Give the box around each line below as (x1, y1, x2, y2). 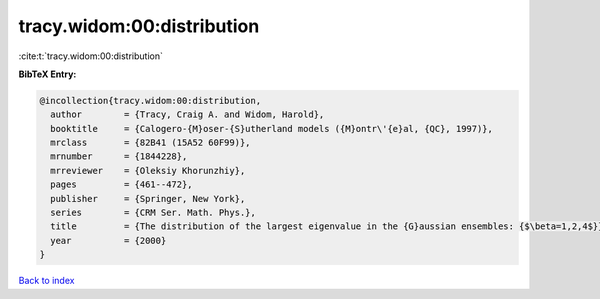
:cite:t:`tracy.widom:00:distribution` (18, 50, 164, 62)
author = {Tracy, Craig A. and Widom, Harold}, (50, 109, 325, 120)
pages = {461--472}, (50, 179, 194, 190)
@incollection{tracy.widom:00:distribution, (39, 95, 262, 106)
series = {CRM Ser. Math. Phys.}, (50, 207, 257, 219)
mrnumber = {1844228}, (50, 151, 188, 162)
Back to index (18, 275, 75, 287)
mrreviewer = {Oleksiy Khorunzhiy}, (50, 165, 246, 176)
